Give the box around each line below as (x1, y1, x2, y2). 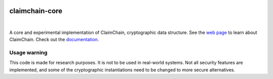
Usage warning (9, 49, 48, 56)
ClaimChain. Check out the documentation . (9, 36, 99, 43)
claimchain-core (9, 7, 63, 15)
